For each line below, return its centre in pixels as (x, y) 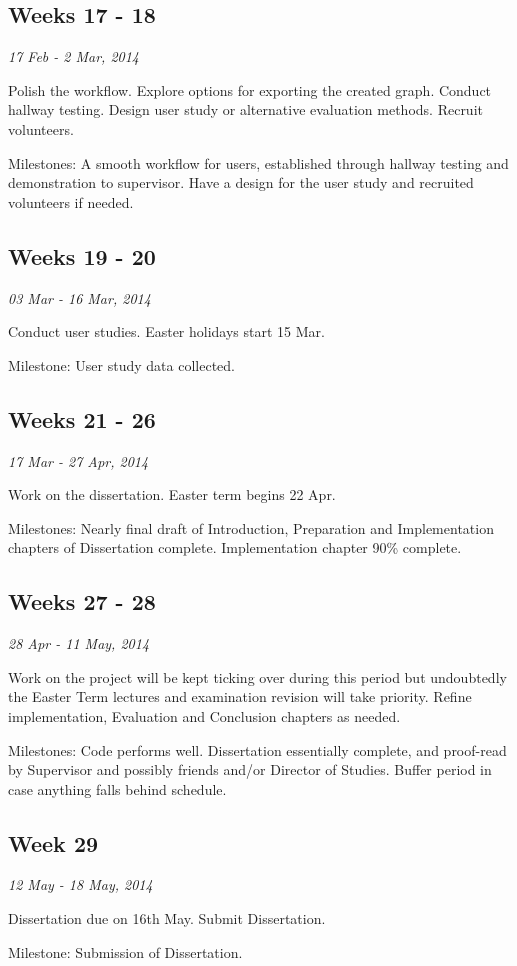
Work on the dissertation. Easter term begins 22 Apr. (172, 494)
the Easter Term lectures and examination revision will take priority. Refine (240, 696)
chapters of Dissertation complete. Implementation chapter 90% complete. (235, 547)
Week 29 (53, 842)
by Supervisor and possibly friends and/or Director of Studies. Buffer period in (250, 769)
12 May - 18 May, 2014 (80, 884)
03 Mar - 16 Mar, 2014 (79, 297)
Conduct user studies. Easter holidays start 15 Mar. (166, 331)
